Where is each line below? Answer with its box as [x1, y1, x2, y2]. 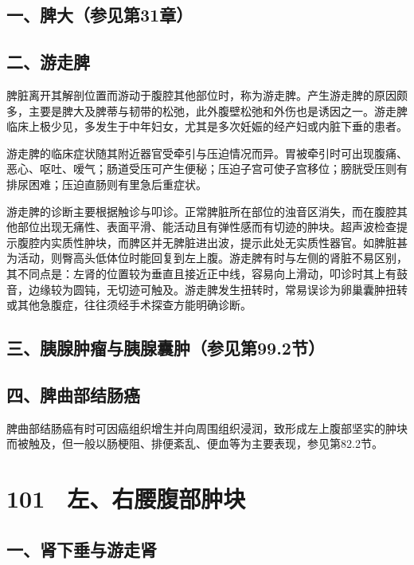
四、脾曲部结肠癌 [6, 382, 140, 406]
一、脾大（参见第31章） [6, 2, 193, 27]
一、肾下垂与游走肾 [6, 536, 157, 561]
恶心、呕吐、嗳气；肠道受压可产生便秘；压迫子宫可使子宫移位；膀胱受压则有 [6, 160, 408, 177]
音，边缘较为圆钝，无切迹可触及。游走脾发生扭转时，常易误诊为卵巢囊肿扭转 [6, 281, 408, 297]
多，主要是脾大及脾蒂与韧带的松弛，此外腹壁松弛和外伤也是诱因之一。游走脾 [6, 102, 408, 119]
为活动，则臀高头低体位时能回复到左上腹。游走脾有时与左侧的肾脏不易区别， [6, 249, 408, 266]
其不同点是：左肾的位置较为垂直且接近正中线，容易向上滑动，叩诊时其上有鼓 [6, 265, 408, 281]
